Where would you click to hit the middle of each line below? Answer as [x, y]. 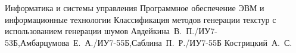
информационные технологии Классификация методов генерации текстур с [141, 19]
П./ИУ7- [202, 31]
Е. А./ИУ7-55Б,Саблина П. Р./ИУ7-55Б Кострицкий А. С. [183, 42]
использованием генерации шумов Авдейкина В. [94, 31]
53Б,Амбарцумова [37, 42]
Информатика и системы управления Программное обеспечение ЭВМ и [135, 8]
